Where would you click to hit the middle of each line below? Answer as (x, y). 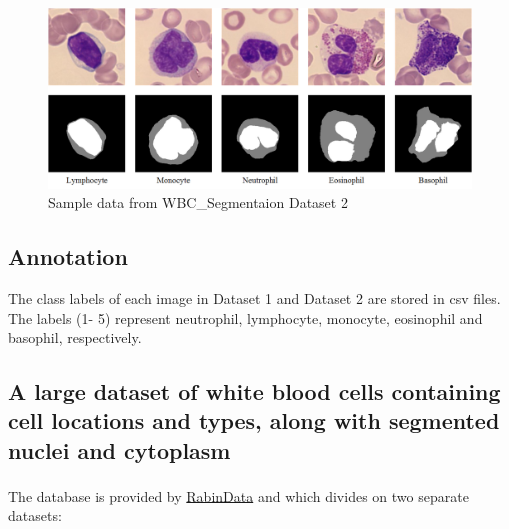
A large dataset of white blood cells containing (254, 391)
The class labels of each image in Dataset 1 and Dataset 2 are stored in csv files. (254, 297)
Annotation (68, 256)
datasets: (35, 514)
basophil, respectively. (75, 337)
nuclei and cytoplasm (119, 449)
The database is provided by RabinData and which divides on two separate (238, 495)
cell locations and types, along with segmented (254, 420)
